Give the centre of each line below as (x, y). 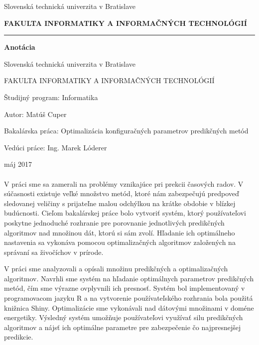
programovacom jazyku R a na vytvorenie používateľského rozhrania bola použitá (129, 298)
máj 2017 (18, 164)
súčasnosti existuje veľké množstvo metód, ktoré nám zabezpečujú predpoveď (122, 193)
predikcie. (19, 337)
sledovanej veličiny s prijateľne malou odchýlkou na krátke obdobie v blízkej (120, 203)
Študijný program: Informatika (51, 97)
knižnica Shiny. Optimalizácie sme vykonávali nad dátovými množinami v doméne (129, 307)
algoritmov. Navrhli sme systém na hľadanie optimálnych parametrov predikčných (129, 278)
